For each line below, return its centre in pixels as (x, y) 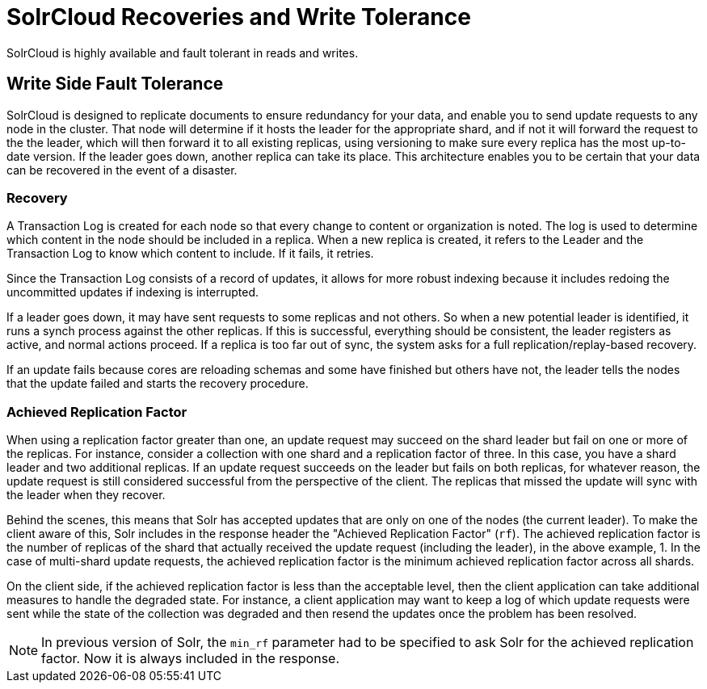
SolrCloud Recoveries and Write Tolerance (239, 17)
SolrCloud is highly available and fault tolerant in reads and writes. (183, 53)
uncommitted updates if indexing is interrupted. (133, 292)
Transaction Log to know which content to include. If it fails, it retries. (190, 254)
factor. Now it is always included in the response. (191, 659)
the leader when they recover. (86, 495)
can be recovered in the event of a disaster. (122, 170)
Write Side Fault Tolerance (115, 84)
